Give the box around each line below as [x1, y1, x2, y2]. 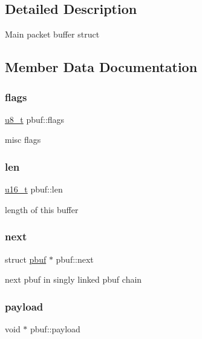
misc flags [5, 133, 41, 146]
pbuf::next [56, 252, 94, 265]
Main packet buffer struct [5, 28, 100, 41]
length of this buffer [5, 203, 79, 216]
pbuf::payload [30, 323, 80, 335]
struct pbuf [5, 252, 47, 265]
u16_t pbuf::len [5, 183, 63, 196]
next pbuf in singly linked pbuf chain [5, 273, 142, 286]
